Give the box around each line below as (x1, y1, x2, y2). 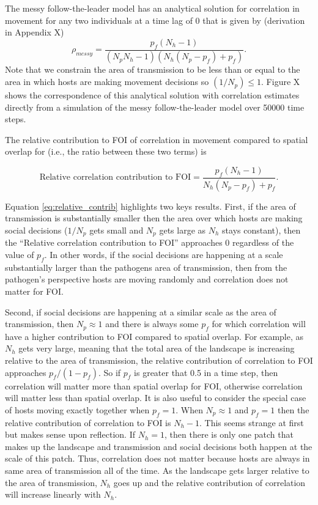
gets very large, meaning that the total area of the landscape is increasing (18, 342, 295, 355)
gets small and (89, 223, 144, 236)
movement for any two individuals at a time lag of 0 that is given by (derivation (5, 13, 305, 26)
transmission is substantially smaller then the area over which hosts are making (5, 212, 303, 224)
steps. (5, 112, 26, 125)
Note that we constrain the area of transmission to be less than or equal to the (5, 63, 300, 76)
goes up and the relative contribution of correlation (113, 476, 306, 488)
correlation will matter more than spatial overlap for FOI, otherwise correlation (5, 379, 303, 392)
